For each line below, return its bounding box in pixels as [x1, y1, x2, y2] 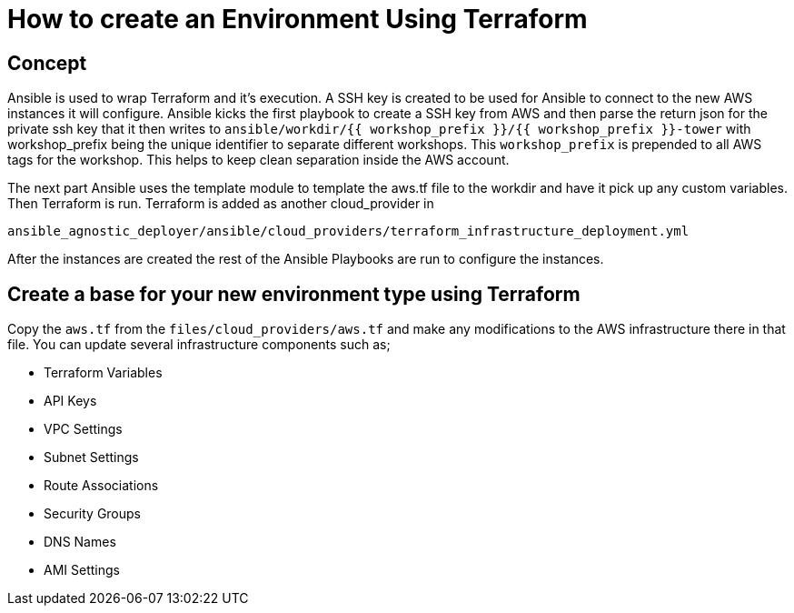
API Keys [44, 393, 97, 409]
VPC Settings [44, 421, 123, 437]
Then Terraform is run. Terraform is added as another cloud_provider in [7, 196, 434, 212]
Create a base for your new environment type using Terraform [7, 282, 581, 306]
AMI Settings [44, 562, 120, 578]
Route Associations [44, 477, 159, 494]
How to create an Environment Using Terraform [7, 4, 588, 35]
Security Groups [44, 506, 141, 522]
